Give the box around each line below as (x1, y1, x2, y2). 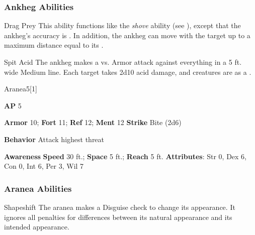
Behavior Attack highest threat (4, 134, 105, 144)
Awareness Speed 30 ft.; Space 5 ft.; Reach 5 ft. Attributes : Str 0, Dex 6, (4, 151, 247, 161)
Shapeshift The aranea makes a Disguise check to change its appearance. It (4, 201, 235, 212)
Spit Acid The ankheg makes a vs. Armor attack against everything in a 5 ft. (4, 57, 242, 67)
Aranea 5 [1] (4, 83, 37, 94)
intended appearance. (4, 221, 69, 232)
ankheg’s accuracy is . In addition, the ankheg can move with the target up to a (4, 30, 250, 40)
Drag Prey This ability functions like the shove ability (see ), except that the (4, 20, 241, 31)
